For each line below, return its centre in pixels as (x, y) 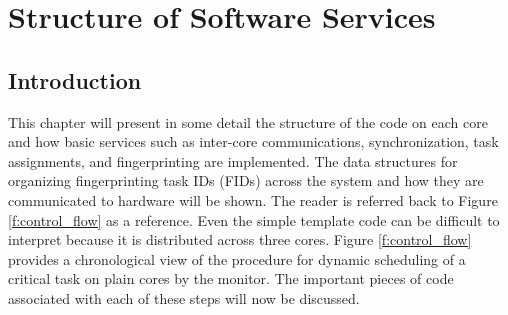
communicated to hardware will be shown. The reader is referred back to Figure (253, 199)
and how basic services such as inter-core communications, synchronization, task (253, 141)
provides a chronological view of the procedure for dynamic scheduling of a (237, 258)
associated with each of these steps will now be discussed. (184, 297)
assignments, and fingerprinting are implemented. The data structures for (233, 160)
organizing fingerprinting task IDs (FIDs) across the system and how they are (246, 180)
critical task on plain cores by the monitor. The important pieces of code (231, 278)
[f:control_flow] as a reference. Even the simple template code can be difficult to (254, 219)
